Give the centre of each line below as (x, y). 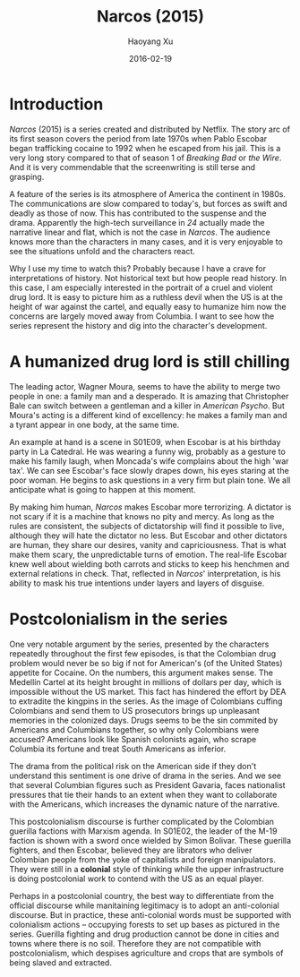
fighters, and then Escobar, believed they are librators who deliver (131, 850)
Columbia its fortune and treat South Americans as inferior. (118, 749)
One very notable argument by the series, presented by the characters (139, 644)
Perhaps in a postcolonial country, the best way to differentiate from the (142, 896)
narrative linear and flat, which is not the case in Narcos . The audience (140, 232)
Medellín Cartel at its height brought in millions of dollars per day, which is (146, 681)
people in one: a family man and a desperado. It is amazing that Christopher (149, 396)
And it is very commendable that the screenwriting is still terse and (133, 167)
